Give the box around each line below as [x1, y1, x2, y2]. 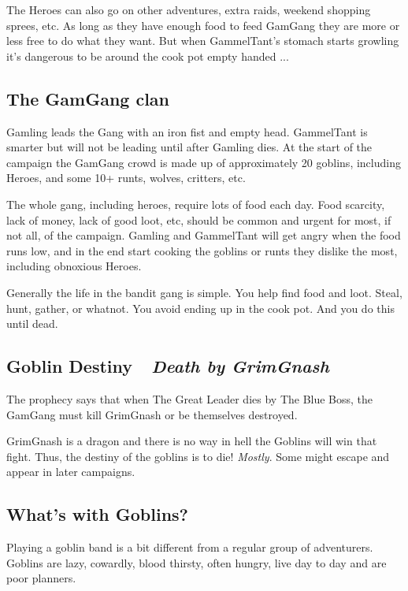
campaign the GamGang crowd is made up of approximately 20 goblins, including [6, 154, 401, 170]
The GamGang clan [6, 86, 170, 110]
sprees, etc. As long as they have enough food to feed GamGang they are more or [6, 17, 400, 33]
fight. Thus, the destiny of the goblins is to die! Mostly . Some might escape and [6, 448, 390, 464]
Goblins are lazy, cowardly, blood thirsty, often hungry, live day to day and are [6, 554, 387, 571]
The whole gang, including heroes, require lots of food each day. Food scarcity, [6, 195, 385, 212]
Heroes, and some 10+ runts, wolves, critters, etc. [6, 169, 246, 186]
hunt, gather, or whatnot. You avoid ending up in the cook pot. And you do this [6, 299, 395, 316]
